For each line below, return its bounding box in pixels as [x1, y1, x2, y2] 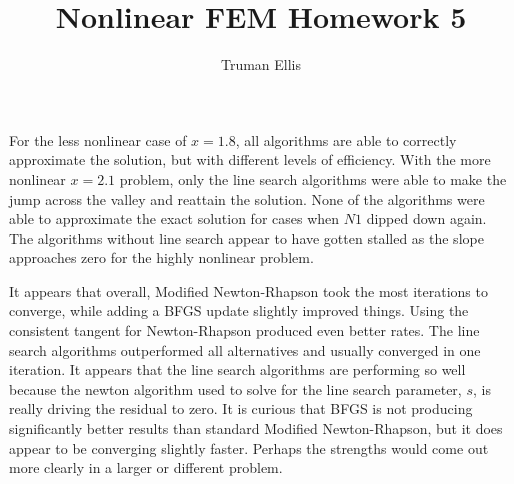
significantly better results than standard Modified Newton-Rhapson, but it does [9, 418, 503, 439]
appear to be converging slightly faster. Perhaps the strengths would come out [9, 437, 489, 458]
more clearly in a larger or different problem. [9, 457, 283, 478]
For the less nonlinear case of [9, 129, 187, 150]
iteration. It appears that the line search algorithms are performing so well [9, 359, 466, 380]
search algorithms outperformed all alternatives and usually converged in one [9, 339, 481, 360]
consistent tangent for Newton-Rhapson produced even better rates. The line [9, 320, 480, 341]
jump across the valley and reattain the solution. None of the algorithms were [9, 188, 485, 209]
